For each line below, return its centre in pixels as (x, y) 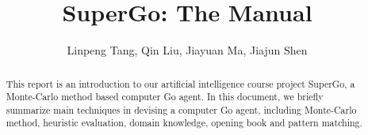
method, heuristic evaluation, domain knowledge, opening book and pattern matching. (184, 123)
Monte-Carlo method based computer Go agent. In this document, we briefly (165, 97)
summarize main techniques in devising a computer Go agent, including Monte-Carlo (181, 109)
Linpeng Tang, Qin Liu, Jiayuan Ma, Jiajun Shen (187, 50)
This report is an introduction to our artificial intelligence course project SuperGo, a (180, 83)
